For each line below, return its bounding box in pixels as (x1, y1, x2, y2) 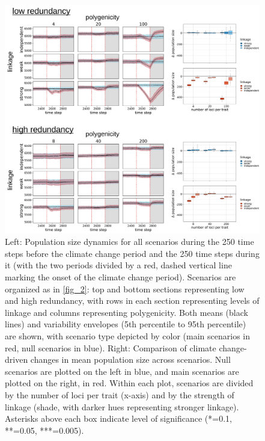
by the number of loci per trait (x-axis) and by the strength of (5, 389, 234, 401)
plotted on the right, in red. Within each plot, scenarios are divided (5, 377, 254, 389)
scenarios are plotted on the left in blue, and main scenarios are (5, 365, 239, 377)
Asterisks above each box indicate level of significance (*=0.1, (5, 412, 232, 425)
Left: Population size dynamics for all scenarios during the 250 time (5, 235, 254, 248)
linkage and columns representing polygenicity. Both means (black (5, 306, 248, 318)
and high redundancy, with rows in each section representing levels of (5, 294, 260, 307)
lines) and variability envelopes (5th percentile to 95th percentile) (5, 318, 246, 330)
